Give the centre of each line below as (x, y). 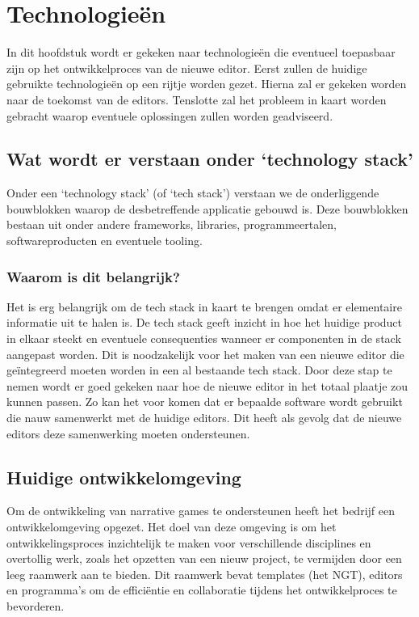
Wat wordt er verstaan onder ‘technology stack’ (210, 159)
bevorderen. (36, 606)
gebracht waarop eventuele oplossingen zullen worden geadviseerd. (170, 115)
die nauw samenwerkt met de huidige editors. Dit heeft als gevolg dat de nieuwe (204, 418)
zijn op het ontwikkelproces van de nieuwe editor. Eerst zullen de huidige (187, 68)
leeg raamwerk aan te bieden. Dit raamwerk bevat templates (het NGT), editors (205, 574)
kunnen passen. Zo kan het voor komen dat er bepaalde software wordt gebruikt (205, 401)
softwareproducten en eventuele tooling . (105, 241)
